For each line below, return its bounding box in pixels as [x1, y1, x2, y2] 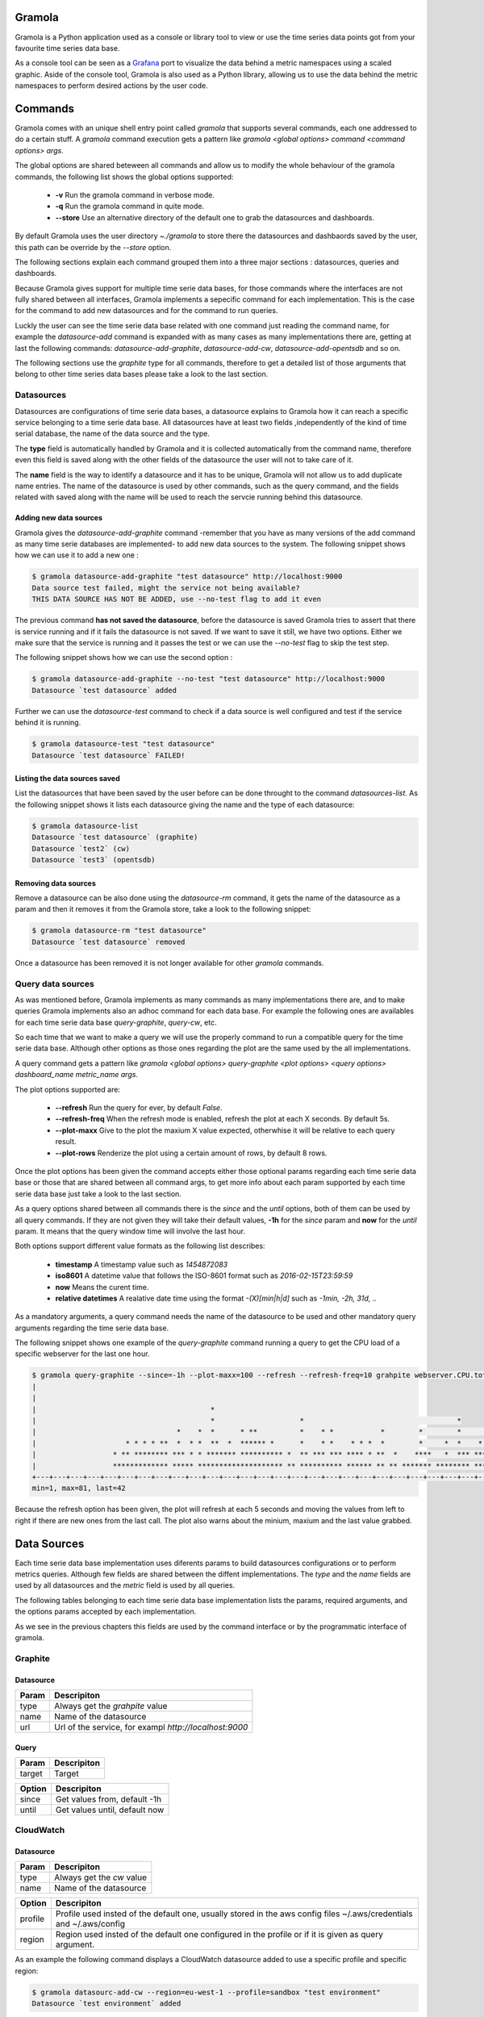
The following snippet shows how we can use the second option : [15, 653, 233, 662]
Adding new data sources [15, 513, 103, 523]
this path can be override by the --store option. [15, 242, 172, 252]
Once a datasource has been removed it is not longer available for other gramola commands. [15, 958, 324, 967]
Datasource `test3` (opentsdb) [31, 855, 156, 865]
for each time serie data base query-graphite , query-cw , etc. [15, 1017, 217, 1027]
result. [55, 1137, 77, 1146]
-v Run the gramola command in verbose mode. [55, 190, 215, 199]
